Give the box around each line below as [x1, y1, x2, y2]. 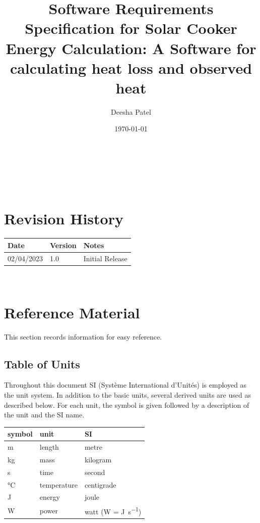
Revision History [4, 208, 123, 229]
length [39, 442, 59, 452]
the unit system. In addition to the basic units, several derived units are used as [4, 389, 251, 400]
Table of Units [4, 356, 80, 371]
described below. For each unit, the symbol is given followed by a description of [4, 399, 249, 410]
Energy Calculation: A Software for [6, 37, 256, 58]
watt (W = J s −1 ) [84, 505, 142, 516]
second [84, 466, 105, 477]
